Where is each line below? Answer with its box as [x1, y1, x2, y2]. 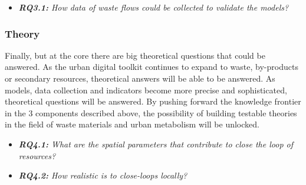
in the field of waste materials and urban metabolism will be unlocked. [5, 118, 259, 130]
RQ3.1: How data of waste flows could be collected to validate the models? [18, 1, 289, 13]
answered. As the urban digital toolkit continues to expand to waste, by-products [5, 60, 298, 73]
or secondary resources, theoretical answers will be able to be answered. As [5, 72, 275, 84]
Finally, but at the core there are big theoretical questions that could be [5, 49, 265, 61]
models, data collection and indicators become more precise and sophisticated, [5, 83, 287, 96]
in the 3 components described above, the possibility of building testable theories [5, 106, 297, 119]
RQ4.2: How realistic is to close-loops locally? [18, 169, 187, 181]
